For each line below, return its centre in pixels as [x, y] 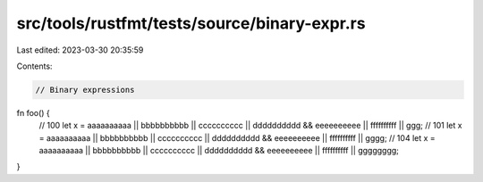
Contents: [34, 66]
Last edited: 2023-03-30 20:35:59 [80, 50]
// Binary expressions [85, 90]
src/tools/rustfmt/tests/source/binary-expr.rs [191, 23]
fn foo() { [34, 112]
